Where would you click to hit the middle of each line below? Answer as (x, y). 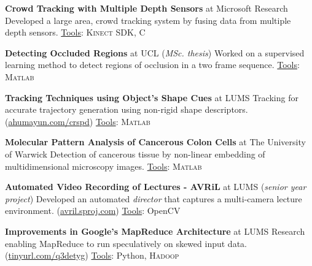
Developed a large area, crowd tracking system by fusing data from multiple (148, 20)
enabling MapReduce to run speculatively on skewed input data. (126, 243)
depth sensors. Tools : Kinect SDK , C (75, 32)
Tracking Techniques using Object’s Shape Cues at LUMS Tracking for (152, 97)
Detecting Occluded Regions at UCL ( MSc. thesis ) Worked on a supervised (155, 52)
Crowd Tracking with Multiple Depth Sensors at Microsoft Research (146, 8)
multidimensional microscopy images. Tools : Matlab (103, 166)
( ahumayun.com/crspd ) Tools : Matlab (78, 121)
